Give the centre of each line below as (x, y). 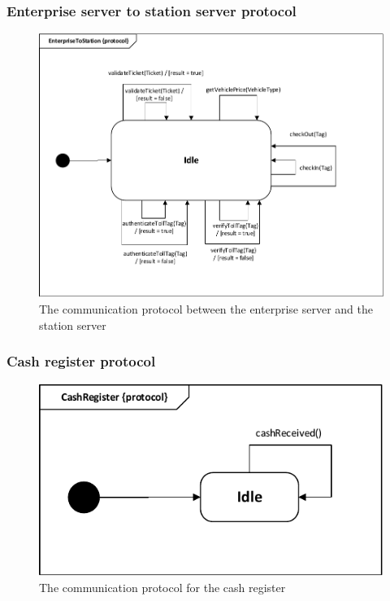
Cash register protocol (81, 361)
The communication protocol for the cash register (162, 588)
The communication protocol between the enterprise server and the (206, 308)
